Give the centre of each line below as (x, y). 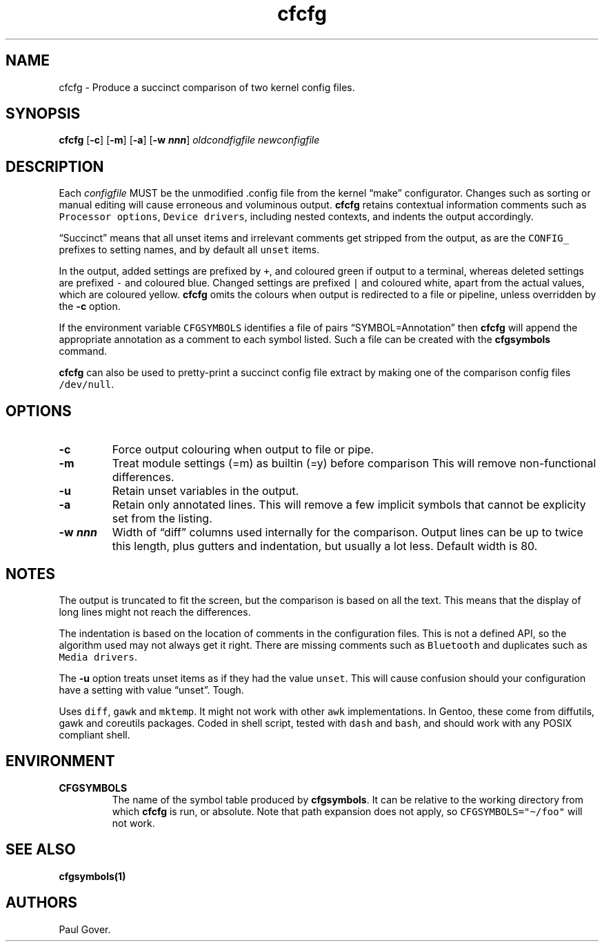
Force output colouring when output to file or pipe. (243, 450)
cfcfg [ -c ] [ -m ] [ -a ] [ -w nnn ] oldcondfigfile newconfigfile (189, 140)
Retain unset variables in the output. (205, 491)
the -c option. (90, 306)
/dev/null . (87, 384)
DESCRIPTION (55, 166)
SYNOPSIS (43, 114)
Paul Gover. (85, 929)
